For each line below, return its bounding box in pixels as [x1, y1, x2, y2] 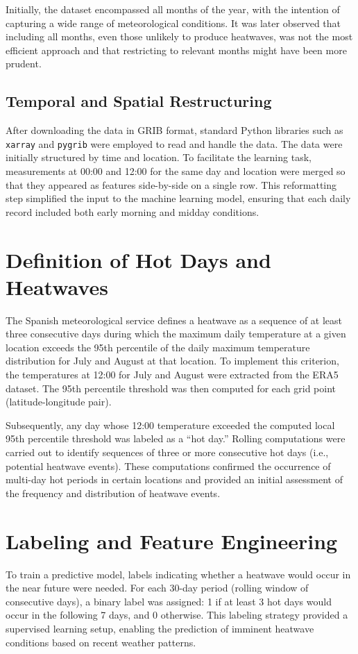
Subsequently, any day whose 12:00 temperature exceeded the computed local [6, 417, 335, 432]
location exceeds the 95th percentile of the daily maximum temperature [6, 339, 310, 354]
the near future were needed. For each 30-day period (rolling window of [6, 580, 309, 595]
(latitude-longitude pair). [6, 394, 112, 409]
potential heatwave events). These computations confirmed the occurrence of [6, 458, 331, 473]
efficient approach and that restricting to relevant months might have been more [6, 42, 347, 57]
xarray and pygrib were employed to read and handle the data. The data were [6, 136, 343, 151]
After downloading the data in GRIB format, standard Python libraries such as [6, 123, 343, 137]
